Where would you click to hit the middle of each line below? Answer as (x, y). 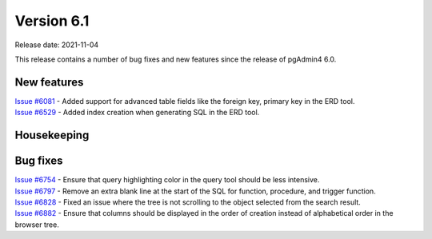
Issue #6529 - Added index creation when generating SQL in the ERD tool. (137, 113)
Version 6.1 (52, 21)
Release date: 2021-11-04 (57, 45)
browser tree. (37, 225)
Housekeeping (52, 135)
